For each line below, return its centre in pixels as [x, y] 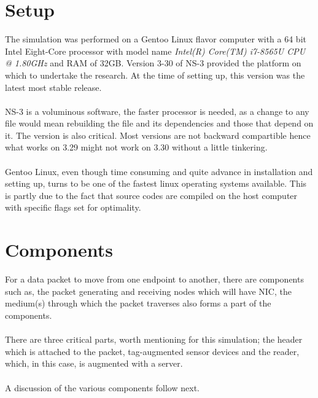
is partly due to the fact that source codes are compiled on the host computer [151, 195]
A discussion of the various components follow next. [102, 387]
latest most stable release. [53, 87]
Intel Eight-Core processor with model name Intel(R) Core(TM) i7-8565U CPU [155, 51]
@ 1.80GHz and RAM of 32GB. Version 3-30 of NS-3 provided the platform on [153, 63]
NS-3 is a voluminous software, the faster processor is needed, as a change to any [157, 111]
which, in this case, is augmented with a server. [94, 363]
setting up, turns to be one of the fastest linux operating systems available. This [156, 183]
